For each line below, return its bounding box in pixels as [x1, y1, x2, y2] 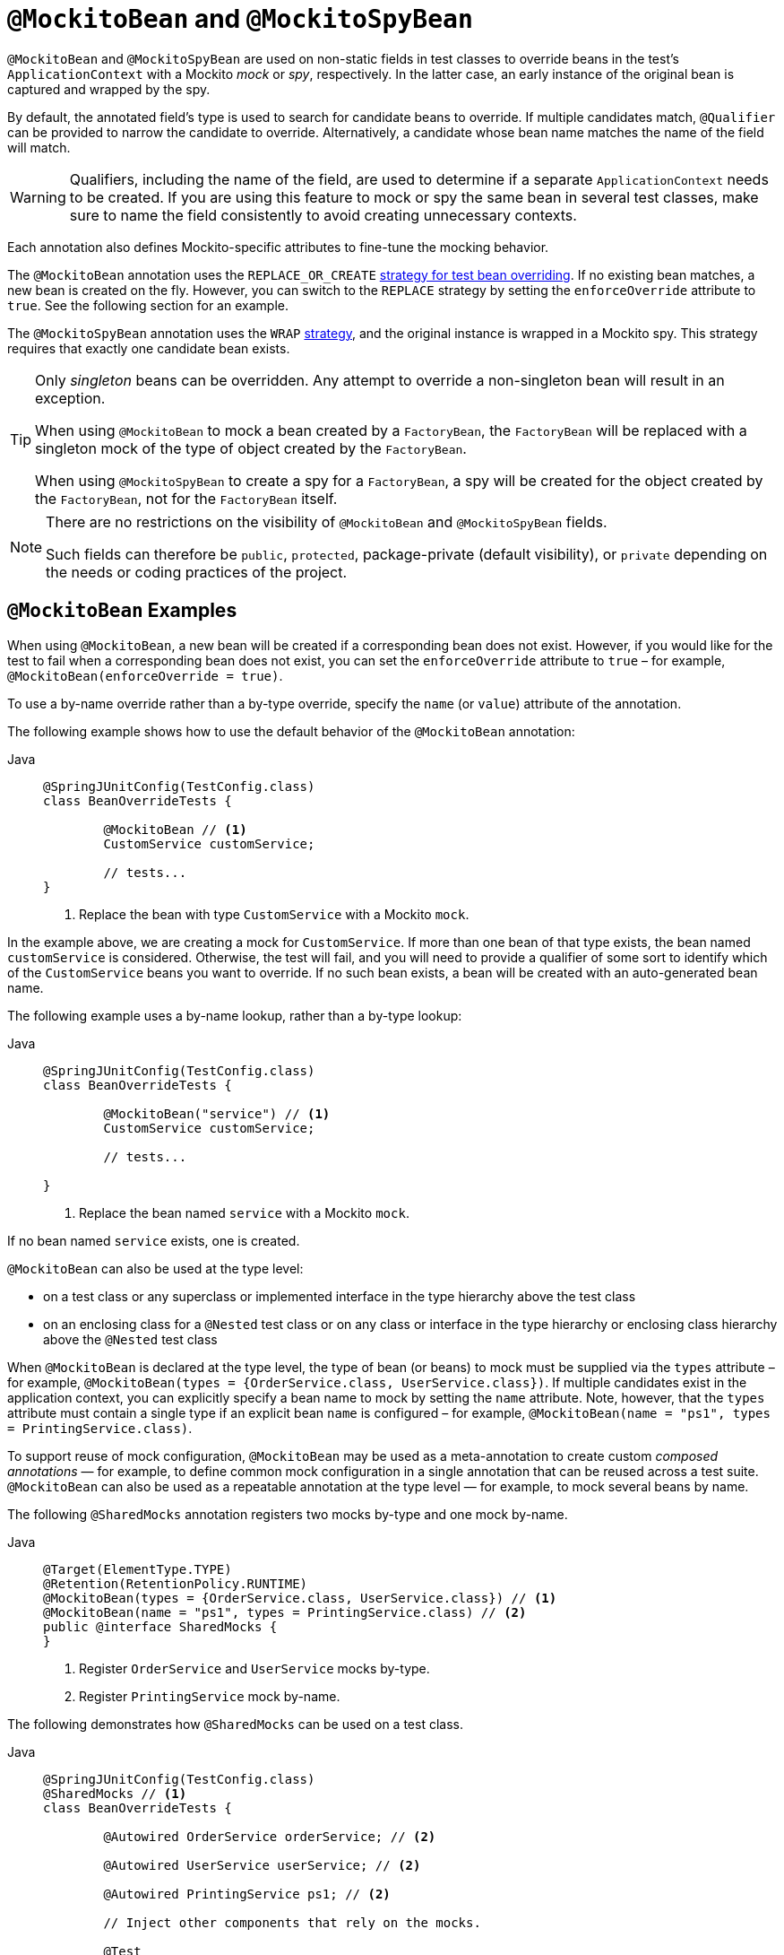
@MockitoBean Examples [7, 599, 237, 622]
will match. [7, 139, 71, 155]
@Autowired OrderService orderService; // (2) [103, 1829, 436, 1844]
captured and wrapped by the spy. [7, 81, 211, 97]
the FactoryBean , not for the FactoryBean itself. [35, 489, 338, 508]
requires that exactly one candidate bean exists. [7, 340, 290, 356]
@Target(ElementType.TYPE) [43, 1561, 232, 1577]
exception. [35, 388, 106, 407]
